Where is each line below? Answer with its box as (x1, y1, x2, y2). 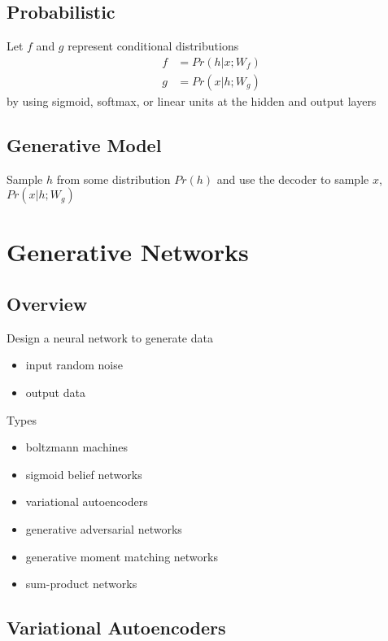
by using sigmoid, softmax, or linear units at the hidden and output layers (7, 92, 377, 109)
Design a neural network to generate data (7, 329, 213, 346)
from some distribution (56, 170, 171, 187)
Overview (7, 291, 88, 316)
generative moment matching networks (25, 547, 218, 565)
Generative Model (7, 132, 162, 157)
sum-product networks (25, 575, 137, 592)
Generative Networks (7, 235, 249, 268)
